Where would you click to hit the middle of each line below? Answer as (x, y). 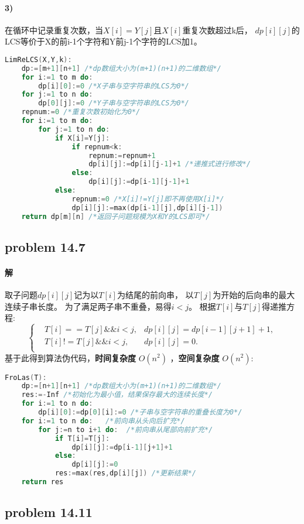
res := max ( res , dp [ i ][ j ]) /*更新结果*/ (125, 473)
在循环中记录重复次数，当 (54, 30)
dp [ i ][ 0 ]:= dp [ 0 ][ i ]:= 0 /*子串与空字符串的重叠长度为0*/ (140, 412)
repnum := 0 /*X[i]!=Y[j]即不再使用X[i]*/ (148, 199)
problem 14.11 (49, 512)
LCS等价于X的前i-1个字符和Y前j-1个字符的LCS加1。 (103, 41)
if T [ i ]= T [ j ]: (82, 438)
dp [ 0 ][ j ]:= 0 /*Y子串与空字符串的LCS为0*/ (114, 103)
